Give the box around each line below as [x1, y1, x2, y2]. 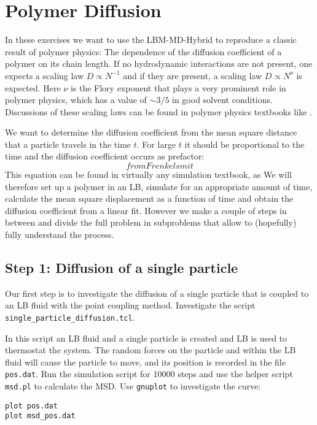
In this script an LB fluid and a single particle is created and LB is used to [5, 331, 288, 344]
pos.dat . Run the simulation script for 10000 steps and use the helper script [5, 367, 293, 380]
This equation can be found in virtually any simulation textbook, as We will [5, 168, 292, 181]
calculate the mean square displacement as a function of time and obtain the [5, 192, 294, 205]
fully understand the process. [5, 228, 114, 241]
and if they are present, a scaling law [123, 69, 262, 82]
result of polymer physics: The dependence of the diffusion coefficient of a [5, 45, 282, 58]
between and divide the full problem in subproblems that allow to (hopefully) [5, 216, 297, 229]
